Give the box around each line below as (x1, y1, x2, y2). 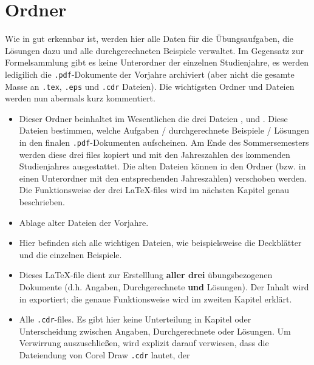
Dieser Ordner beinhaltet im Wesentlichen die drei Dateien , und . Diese (19, 112, 288, 125)
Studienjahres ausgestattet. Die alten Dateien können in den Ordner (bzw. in (19, 160, 306, 172)
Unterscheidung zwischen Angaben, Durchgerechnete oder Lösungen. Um (19, 324, 291, 337)
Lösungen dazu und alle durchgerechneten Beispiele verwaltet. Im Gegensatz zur (5, 44, 304, 56)
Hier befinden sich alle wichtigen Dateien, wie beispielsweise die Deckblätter (19, 236, 302, 249)
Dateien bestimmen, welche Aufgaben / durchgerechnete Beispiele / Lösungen (19, 124, 310, 137)
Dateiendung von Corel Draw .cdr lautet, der (19, 349, 190, 361)
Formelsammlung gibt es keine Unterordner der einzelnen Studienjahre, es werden (5, 56, 309, 69)
